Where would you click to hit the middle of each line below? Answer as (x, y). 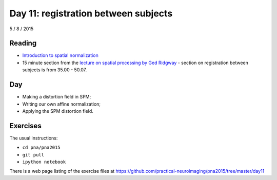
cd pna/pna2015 (42, 148)
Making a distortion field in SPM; (57, 97)
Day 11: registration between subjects (91, 13)
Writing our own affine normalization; (62, 104)
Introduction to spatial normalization (60, 55)
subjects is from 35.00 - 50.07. (55, 70)
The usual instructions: (34, 138)
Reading (23, 43)
